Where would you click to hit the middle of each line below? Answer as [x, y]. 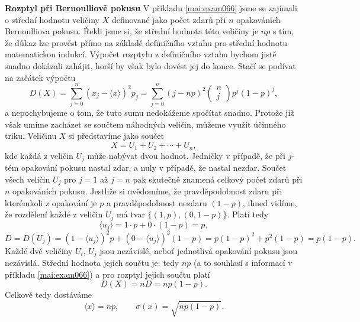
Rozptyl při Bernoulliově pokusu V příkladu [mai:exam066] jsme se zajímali [151, 8]
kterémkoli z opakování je [51, 202]
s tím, [283, 31]
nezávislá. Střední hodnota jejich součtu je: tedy [92, 263]
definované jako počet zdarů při [169, 19]
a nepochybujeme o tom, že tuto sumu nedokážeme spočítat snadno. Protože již [150, 113]
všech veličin [28, 179]
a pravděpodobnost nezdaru [157, 202]
